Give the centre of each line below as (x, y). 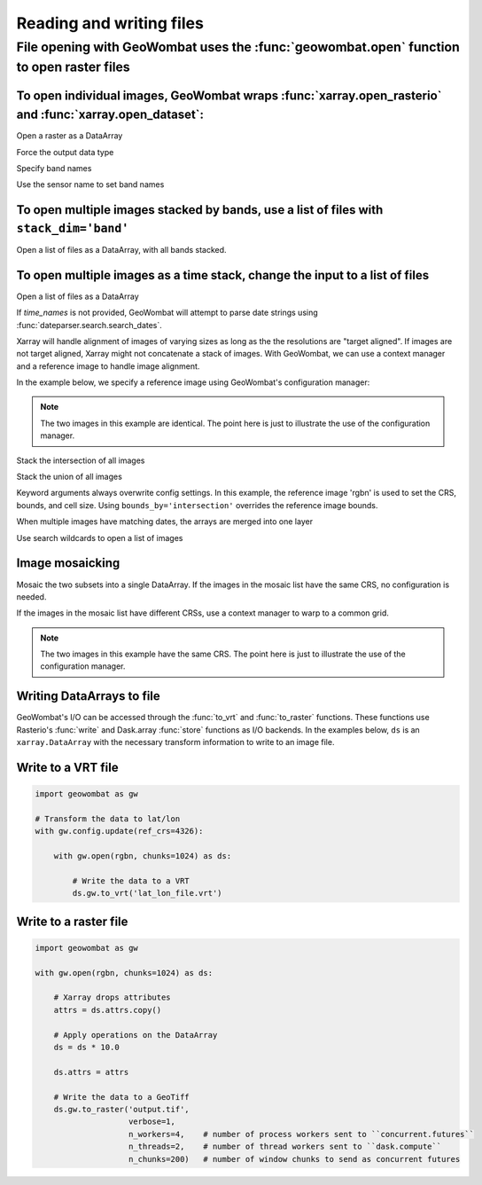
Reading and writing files (110, 23)
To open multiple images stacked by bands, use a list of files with (200, 210)
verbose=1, (152, 1122)
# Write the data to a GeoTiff (121, 1097)
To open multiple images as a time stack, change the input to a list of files (223, 275)
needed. (31, 596)
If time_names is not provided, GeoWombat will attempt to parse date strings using (167, 313)
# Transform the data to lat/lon (108, 819)
